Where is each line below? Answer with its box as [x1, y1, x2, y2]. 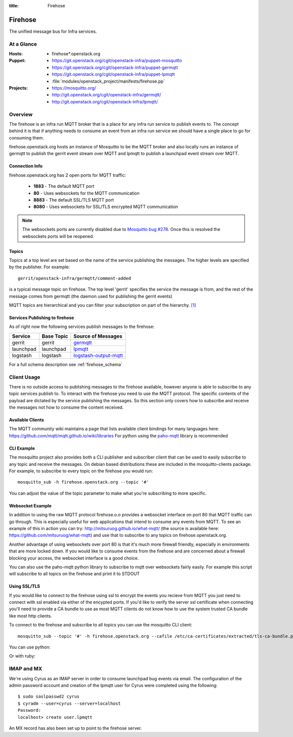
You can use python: [9, 644, 51, 650]
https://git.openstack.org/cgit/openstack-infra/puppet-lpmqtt [52, 71, 175, 77]
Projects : [9, 85, 28, 91]
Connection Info [9, 163, 42, 169]
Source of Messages [73, 333, 123, 340]
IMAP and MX [9, 666, 42, 672]
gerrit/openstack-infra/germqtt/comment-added [18, 276, 131, 281]
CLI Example [9, 445, 35, 451]
